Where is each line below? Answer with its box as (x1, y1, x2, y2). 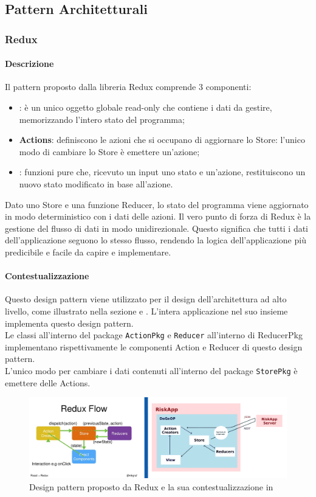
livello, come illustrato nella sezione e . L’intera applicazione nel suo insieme (5, 304, 288, 317)
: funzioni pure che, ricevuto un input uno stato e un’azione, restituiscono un (19, 165, 306, 178)
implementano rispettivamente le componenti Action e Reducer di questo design (5, 340, 303, 353)
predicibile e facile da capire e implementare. (5, 245, 171, 258)
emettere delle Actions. (5, 376, 91, 389)
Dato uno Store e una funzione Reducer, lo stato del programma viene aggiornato (5, 198, 309, 210)
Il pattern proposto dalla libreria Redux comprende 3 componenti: (5, 80, 252, 93)
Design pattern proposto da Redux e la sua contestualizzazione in (29, 480, 273, 493)
